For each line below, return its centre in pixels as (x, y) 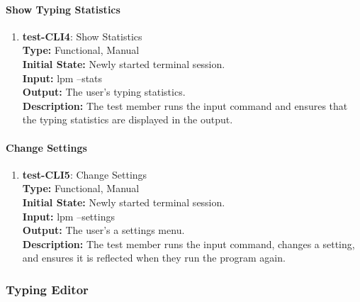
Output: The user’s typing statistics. (104, 92)
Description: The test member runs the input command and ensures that (185, 105)
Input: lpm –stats (62, 78)
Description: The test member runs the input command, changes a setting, (189, 244)
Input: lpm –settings (68, 216)
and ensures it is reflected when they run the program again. (154, 258)
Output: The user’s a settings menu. (103, 230)
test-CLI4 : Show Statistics (82, 36)
